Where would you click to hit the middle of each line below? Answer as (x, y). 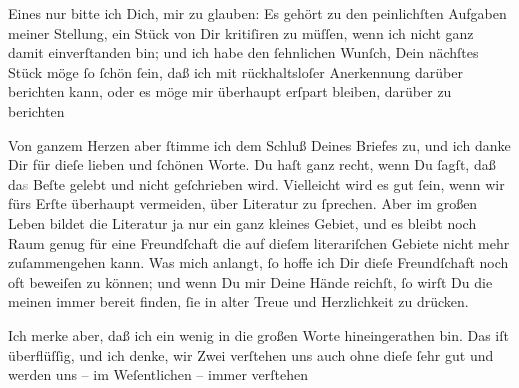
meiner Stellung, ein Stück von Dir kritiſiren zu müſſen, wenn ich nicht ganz (241, 32)
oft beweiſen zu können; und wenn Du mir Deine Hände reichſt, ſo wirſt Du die (250, 281)
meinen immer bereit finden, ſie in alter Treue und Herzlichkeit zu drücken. (238, 301)
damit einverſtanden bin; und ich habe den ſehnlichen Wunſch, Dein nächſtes (243, 52)
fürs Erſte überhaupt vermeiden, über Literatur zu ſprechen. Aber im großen (243, 203)
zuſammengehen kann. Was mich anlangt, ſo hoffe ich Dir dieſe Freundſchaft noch (258, 262)
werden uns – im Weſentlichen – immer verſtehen (158, 374)
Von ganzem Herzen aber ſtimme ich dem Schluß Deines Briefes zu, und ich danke (259, 144)
